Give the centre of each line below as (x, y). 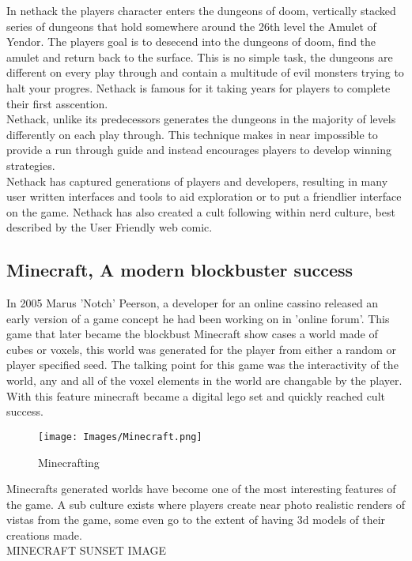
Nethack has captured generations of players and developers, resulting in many (197, 181)
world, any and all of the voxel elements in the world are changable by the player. (204, 380)
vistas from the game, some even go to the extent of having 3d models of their (196, 520)
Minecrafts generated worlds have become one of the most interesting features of (201, 489)
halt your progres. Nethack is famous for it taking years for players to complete (198, 87)
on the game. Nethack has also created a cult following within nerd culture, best (201, 211)
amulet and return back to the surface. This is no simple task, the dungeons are (200, 56)
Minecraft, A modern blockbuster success (180, 270)
